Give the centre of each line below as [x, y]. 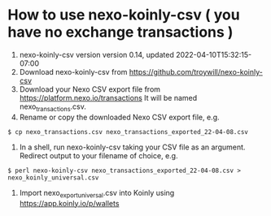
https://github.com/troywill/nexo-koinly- [196, 71]
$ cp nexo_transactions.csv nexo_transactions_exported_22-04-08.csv [128, 132]
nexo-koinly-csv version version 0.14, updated [96, 54]
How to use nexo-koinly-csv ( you [124, 15]
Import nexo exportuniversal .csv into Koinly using [97, 194]
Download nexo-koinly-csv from [73, 71]
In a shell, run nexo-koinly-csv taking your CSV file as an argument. [132, 147]
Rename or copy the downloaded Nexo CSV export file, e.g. [120, 117]
